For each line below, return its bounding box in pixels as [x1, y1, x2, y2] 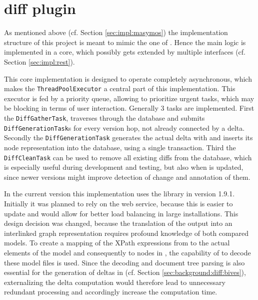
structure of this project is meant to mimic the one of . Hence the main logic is [4, 37, 246, 47]
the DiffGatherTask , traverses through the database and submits [4, 112, 205, 123]
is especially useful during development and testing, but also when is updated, [4, 162, 243, 172]
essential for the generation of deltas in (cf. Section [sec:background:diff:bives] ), [4, 267, 246, 277]
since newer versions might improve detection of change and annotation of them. [4, 171, 250, 182]
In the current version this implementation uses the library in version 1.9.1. [4, 188, 235, 199]
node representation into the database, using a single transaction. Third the [4, 142, 236, 152]
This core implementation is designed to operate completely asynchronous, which [4, 73, 252, 84]
